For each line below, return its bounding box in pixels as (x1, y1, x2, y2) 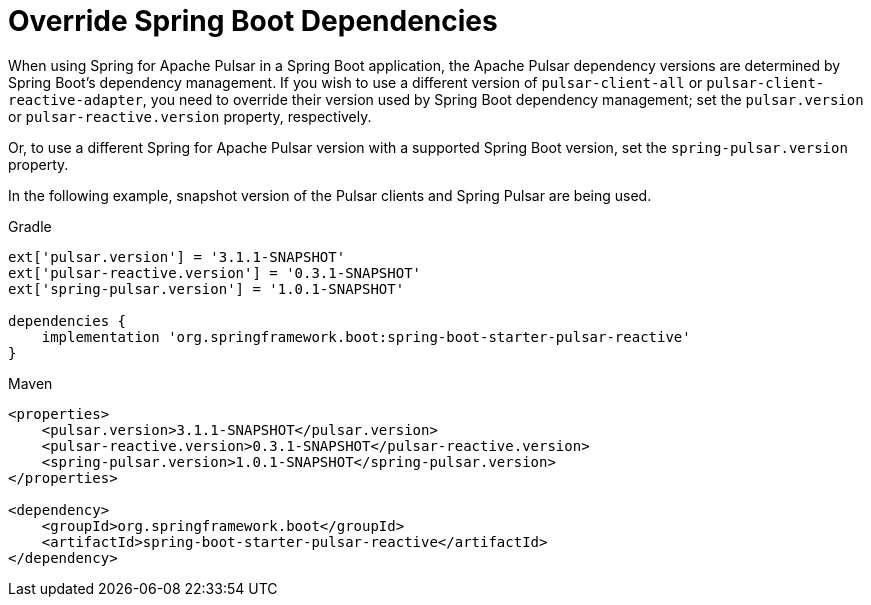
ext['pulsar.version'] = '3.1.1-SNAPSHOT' (8, 248, 346, 265)
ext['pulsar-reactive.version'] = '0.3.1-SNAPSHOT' (8, 264, 422, 281)
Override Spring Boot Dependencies (8, 4, 498, 38)
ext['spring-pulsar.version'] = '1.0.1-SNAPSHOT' (8, 280, 405, 297)
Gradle (8, 217, 52, 235)
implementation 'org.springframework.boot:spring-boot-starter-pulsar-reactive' (41, 328, 691, 345)
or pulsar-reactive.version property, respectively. (8, 107, 372, 125)
